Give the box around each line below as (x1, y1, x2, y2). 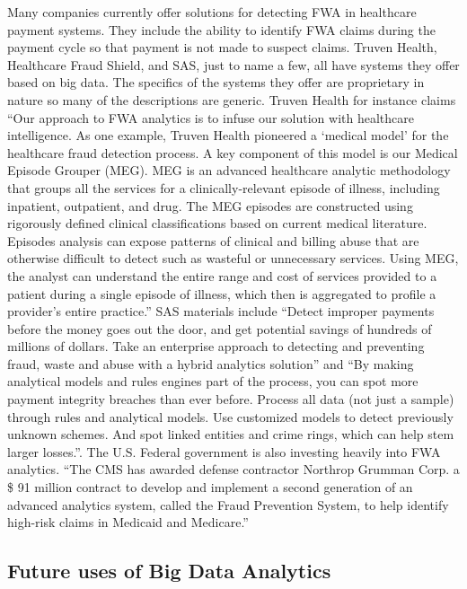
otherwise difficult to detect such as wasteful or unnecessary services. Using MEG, (7, 249, 459, 268)
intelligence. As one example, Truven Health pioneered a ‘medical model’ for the (7, 126, 449, 145)
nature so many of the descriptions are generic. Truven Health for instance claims (7, 90, 456, 109)
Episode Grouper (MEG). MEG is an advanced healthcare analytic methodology (7, 161, 451, 180)
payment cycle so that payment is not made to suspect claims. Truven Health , (7, 38, 437, 57)
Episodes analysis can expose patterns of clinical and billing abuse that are (7, 231, 419, 250)
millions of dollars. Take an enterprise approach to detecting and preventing (7, 337, 425, 356)
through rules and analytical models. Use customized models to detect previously (7, 407, 454, 426)
